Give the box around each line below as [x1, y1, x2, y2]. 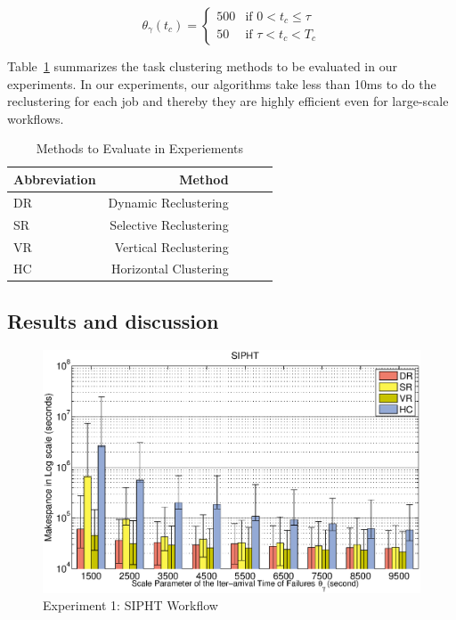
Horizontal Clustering [111, 259, 229, 278]
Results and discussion [7, 306, 219, 334]
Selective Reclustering [110, 215, 229, 233]
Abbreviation [13, 169, 96, 188]
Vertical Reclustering [114, 237, 229, 256]
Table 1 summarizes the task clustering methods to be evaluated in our [7, 57, 397, 75]
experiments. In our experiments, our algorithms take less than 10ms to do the [7, 74, 436, 93]
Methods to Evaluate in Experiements [36, 139, 244, 158]
